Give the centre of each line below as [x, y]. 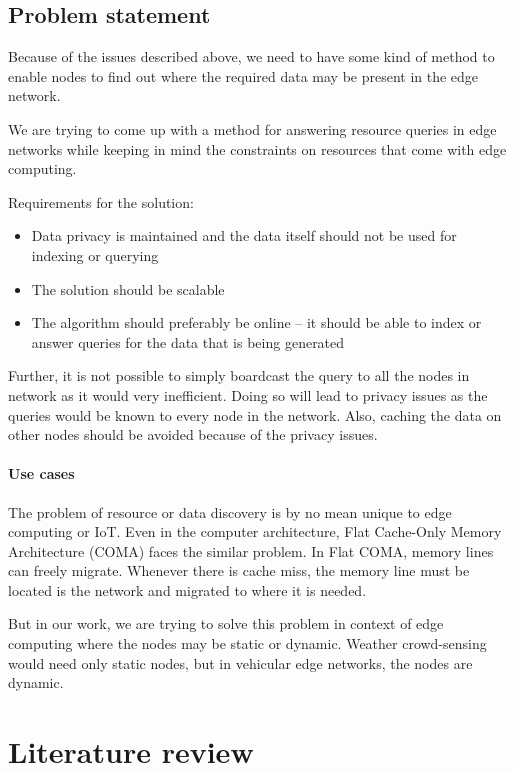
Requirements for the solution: [101, 201]
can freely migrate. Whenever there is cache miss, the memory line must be [239, 570]
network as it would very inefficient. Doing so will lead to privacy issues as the [248, 394]
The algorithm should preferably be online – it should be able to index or [256, 322]
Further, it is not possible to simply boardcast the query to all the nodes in [239, 375]
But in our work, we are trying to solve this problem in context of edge [226, 623]
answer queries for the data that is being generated [188, 341]
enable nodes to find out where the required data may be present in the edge [243, 75]
